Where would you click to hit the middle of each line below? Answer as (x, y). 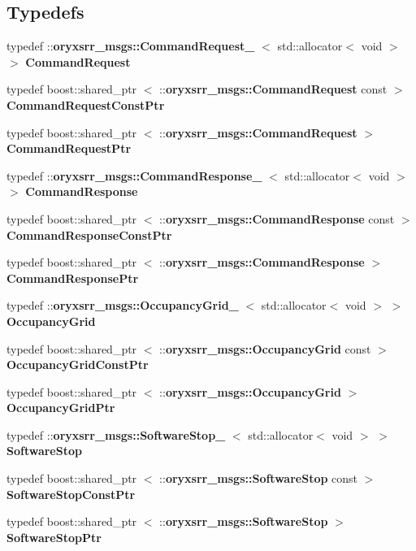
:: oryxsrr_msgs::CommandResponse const (277, 218)
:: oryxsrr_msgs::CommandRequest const (273, 89)
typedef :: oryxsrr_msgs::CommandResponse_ (134, 175)
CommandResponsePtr (73, 278)
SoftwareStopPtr (54, 537)
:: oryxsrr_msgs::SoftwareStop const (259, 478)
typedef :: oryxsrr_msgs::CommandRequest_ (131, 46)
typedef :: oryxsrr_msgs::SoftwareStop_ (116, 434)
